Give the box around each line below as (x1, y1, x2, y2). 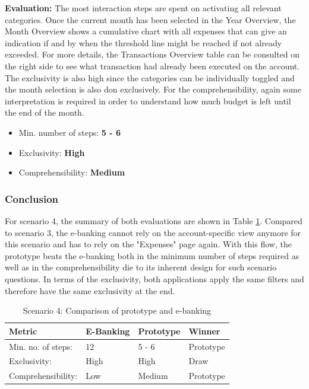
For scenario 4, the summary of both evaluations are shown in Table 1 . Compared (5, 214, 302, 227)
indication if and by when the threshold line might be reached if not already (5, 36, 282, 49)
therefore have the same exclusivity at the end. (5, 284, 175, 296)
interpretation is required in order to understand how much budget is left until (5, 94, 291, 107)
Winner (188, 324, 220, 337)
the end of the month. (5, 106, 84, 119)
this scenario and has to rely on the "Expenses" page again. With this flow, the (5, 238, 292, 250)
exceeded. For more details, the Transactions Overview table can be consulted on (5, 48, 300, 60)
